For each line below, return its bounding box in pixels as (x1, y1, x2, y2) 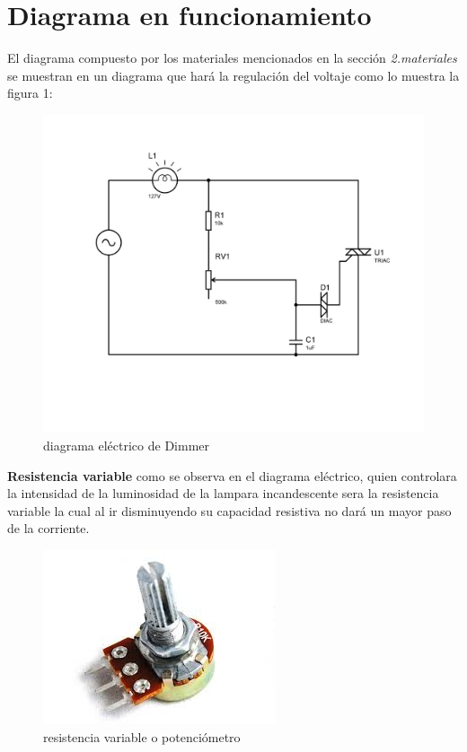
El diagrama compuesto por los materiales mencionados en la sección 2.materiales (7, 48, 457, 67)
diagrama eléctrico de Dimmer (43, 435, 210, 454)
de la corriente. (7, 519, 90, 538)
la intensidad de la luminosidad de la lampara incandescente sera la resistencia (7, 484, 439, 503)
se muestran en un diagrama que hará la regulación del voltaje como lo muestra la (7, 66, 460, 84)
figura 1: (7, 83, 53, 102)
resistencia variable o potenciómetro (43, 727, 241, 746)
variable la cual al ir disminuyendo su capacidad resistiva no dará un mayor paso (7, 501, 452, 520)
